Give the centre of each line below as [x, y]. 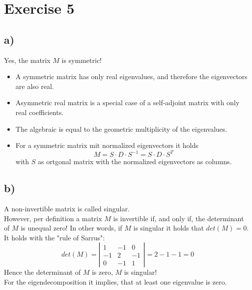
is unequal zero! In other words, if [71, 228]
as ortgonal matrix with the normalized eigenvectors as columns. [135, 161]
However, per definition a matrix [53, 218]
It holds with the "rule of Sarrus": [55, 237]
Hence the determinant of [42, 272]
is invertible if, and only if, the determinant [179, 218]
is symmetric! [82, 60]
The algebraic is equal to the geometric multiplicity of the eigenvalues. [121, 129]
